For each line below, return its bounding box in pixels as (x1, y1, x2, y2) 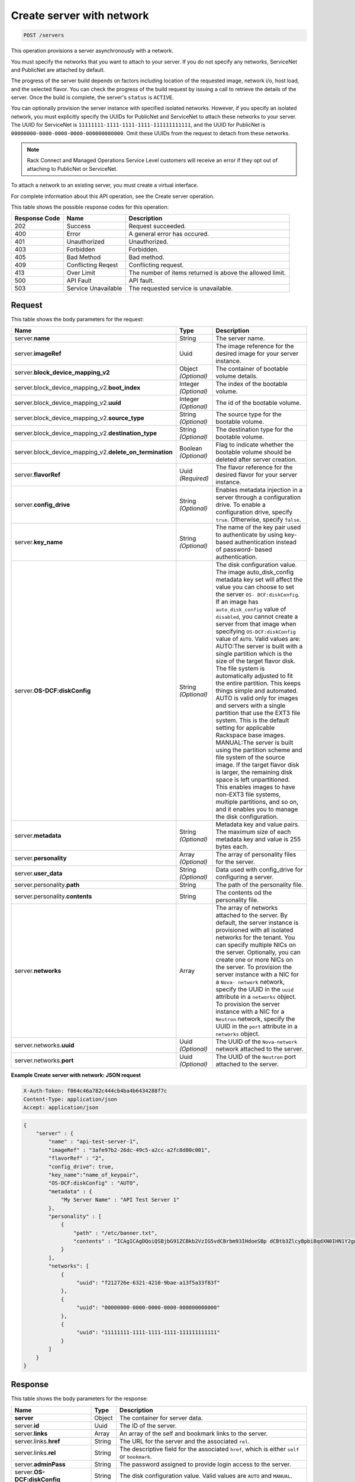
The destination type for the (215, 426, 293, 434)
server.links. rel (14, 1448, 56, 1457)
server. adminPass (14, 1460, 66, 1468)
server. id (14, 1422, 40, 1430)
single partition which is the (215, 650, 293, 658)
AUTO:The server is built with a (215, 642, 303, 650)
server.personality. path (14, 881, 80, 889)
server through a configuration (215, 493, 301, 502)
